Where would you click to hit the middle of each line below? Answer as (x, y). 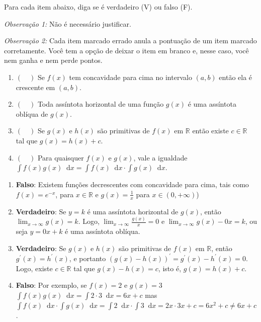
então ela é (236, 77)
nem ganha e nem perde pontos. (53, 60)
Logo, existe (34, 268)
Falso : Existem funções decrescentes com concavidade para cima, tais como (132, 184)
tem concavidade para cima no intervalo (130, 77)
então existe (210, 131)
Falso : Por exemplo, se (51, 285)
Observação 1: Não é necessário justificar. (68, 23)
